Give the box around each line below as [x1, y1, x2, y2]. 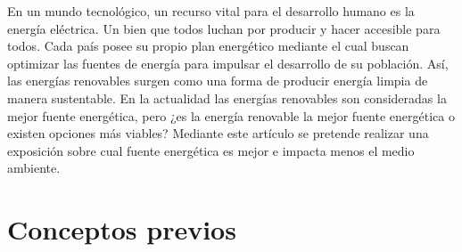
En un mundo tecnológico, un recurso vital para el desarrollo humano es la [7, 2, 415, 20]
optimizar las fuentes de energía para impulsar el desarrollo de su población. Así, [7, 53, 449, 72]
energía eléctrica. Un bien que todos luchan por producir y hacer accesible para [7, 19, 441, 37]
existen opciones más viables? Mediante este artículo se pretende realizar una [7, 124, 429, 142]
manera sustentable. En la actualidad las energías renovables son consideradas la [7, 88, 447, 107]
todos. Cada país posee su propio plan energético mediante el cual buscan [7, 37, 409, 55]
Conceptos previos [7, 211, 236, 248]
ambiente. [7, 159, 61, 177]
